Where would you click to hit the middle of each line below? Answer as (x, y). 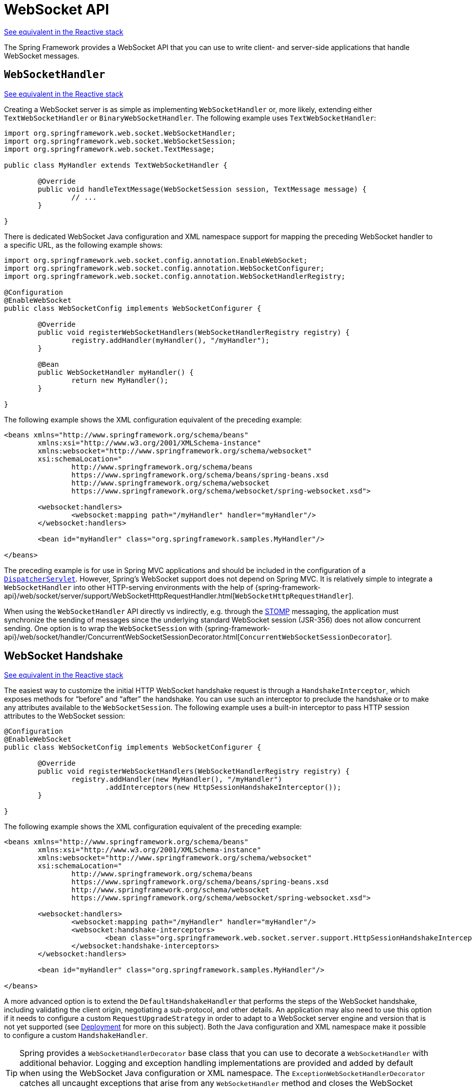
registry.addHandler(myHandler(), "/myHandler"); (170, 340)
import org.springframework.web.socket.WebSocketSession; (120, 141)
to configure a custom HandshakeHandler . (76, 1035)
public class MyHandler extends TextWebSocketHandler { (116, 165)
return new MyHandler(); (120, 380)
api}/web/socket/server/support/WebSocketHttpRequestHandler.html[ (120, 596)
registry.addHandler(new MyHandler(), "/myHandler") (177, 779)
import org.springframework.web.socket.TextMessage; (109, 149)
